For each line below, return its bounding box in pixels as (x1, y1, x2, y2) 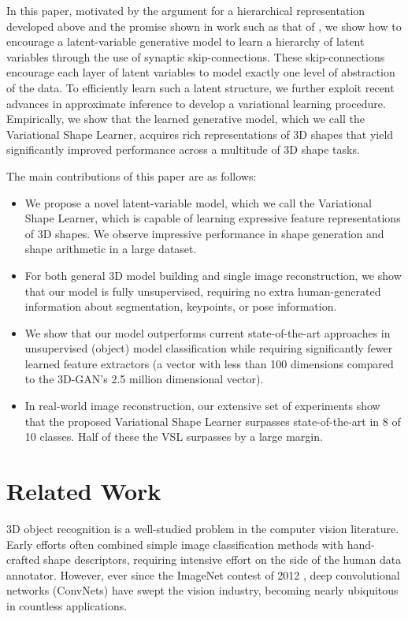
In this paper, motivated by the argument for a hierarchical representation (6, 2, 365, 18)
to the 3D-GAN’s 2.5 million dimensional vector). (24, 371, 264, 387)
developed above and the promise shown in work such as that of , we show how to (6, 17, 402, 34)
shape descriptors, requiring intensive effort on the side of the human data (43, 551, 402, 568)
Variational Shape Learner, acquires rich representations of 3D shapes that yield (6, 125, 394, 142)
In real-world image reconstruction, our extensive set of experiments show (24, 397, 380, 414)
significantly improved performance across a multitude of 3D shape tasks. (6, 141, 360, 158)
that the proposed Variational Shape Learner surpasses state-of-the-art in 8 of (24, 412, 401, 429)
